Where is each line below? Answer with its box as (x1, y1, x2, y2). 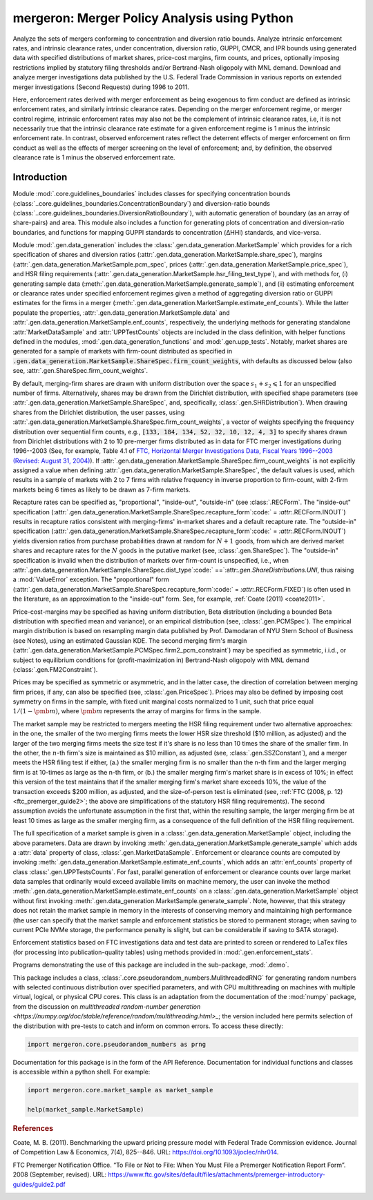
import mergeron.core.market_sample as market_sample (27, 1086, 213, 1094)
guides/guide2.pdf (12, 1180, 66, 1188)
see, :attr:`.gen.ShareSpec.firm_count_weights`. (12, 367, 149, 375)
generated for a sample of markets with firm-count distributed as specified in (12, 347, 233, 356)
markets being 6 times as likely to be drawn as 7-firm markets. (12, 485, 191, 494)
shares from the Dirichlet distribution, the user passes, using (12, 408, 185, 416)
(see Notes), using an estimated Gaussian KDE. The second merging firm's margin (12, 636, 247, 645)
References (12, 1123, 54, 1133)
